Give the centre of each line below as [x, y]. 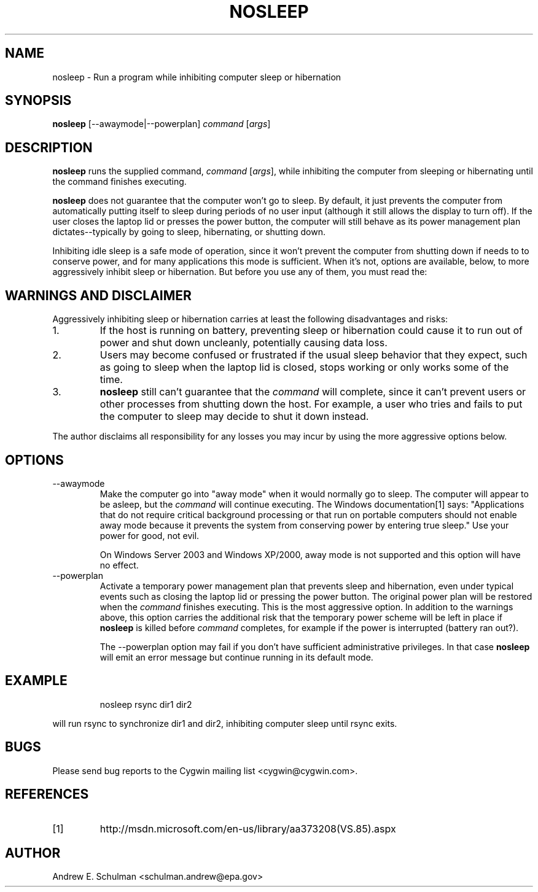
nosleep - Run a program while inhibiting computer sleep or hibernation [197, 77]
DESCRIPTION [49, 147]
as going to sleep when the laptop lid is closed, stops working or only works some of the [304, 367]
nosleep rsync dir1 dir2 [146, 704]
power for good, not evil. [150, 535]
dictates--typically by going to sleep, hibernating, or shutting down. [189, 232]
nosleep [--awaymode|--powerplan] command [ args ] [162, 124]
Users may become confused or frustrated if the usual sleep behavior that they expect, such [314, 355]
